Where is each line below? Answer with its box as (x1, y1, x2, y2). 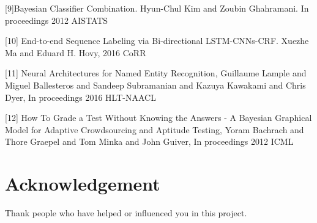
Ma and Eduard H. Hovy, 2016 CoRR (5, 46, 146, 59)
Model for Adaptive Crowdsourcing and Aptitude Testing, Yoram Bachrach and (5, 123, 304, 136)
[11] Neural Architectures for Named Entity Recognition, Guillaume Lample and (5, 67, 307, 79)
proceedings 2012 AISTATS (5, 13, 108, 26)
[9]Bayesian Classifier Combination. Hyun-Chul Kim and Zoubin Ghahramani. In (5, 2, 309, 14)
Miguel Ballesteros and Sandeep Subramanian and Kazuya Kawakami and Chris (5, 78, 306, 91)
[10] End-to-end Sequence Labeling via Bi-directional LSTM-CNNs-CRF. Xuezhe (5, 34, 309, 47)
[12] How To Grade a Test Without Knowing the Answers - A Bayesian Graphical (5, 111, 312, 124)
